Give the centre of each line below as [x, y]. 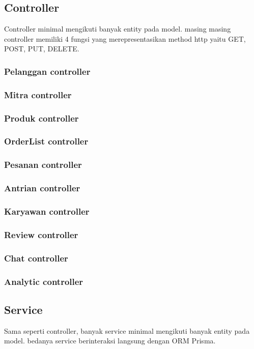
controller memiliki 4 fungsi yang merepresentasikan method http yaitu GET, [125, 38]
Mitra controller [38, 94]
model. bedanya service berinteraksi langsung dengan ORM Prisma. [110, 341]
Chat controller [36, 258]
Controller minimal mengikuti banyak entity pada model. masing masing [118, 29]
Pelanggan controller [47, 71]
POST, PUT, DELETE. [42, 49]
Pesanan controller [43, 165]
